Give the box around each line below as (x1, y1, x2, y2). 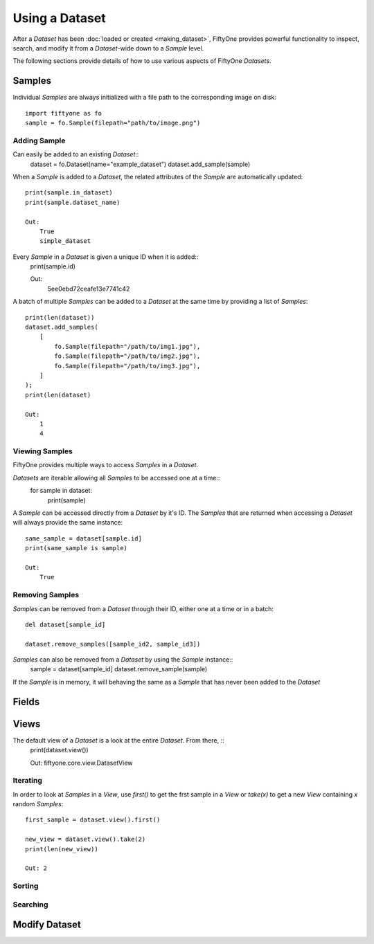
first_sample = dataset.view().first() (25, 816, 161, 824)
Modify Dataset (12, 919, 81, 931)
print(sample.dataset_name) (25, 198, 121, 206)
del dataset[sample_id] (25, 620, 106, 628)
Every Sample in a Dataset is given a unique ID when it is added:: (12, 253, 199, 261)
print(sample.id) (30, 262, 76, 271)
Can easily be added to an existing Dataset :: (12, 150, 139, 158)
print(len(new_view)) (25, 845, 98, 853)
